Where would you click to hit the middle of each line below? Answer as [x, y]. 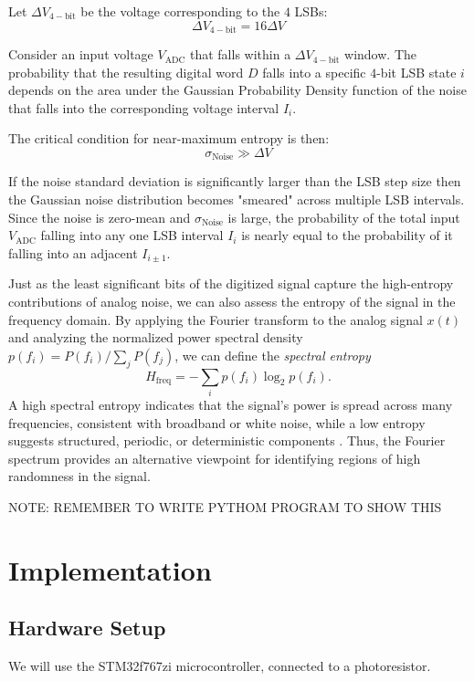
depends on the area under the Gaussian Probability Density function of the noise [237, 90]
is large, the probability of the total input [344, 217]
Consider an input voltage [81, 54]
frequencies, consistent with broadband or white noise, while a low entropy [217, 422]
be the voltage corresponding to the [180, 11]
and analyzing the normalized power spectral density [156, 337]
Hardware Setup [87, 628]
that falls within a [240, 54]
